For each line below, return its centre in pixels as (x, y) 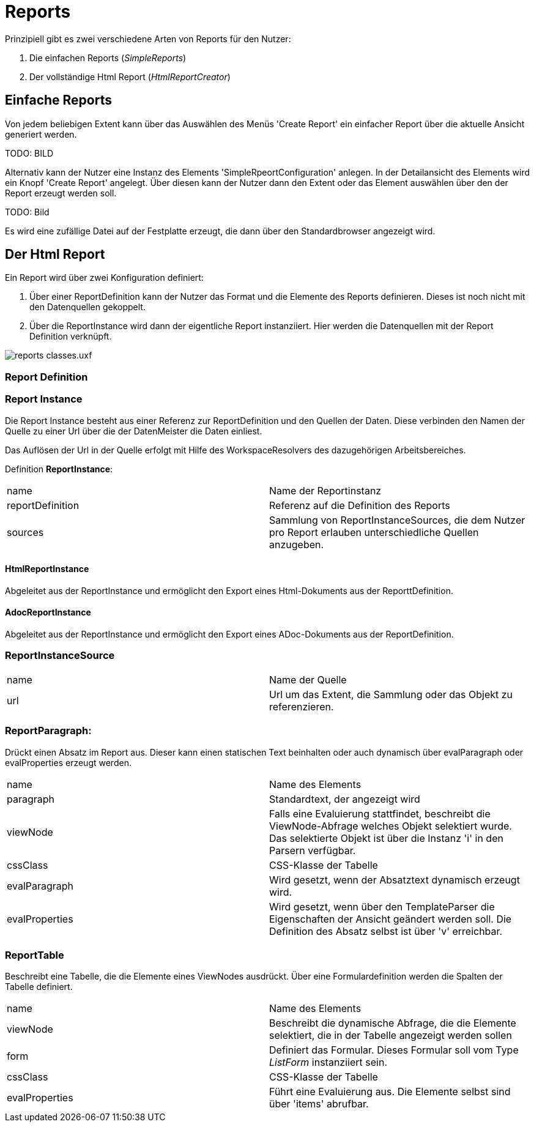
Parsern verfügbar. (313, 850)
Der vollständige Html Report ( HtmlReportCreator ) (130, 76)
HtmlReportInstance (47, 569)
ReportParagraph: (48, 731)
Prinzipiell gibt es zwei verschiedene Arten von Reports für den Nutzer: (148, 39)
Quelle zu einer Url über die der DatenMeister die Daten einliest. (134, 431)
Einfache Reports (58, 100)
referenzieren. (302, 706)
